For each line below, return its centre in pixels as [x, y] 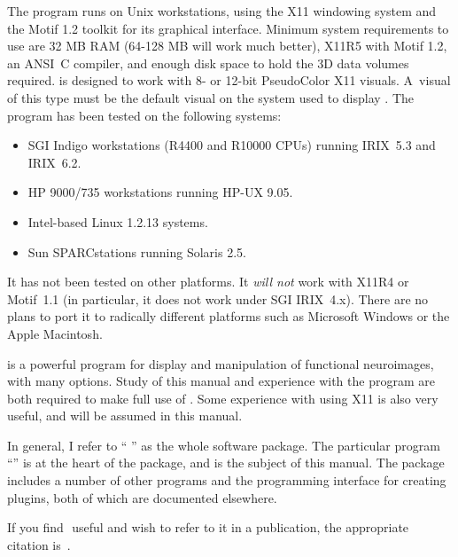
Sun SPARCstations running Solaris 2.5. [137, 251]
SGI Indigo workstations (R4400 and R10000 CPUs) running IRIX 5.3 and [232, 145]
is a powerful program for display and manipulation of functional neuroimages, [221, 363]
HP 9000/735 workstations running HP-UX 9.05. [160, 192]
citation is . [39, 544]
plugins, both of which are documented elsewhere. [142, 497]
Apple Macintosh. [55, 333]
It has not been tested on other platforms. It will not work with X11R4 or [208, 282]
